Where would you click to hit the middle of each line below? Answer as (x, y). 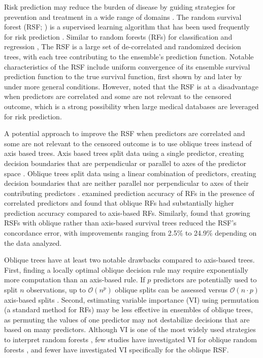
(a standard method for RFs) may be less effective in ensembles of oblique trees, (128, 310)
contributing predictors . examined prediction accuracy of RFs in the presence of (129, 193)
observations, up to (56, 290)
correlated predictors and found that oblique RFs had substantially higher (119, 203)
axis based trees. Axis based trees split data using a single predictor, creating (124, 153)
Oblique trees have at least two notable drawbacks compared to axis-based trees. (129, 260)
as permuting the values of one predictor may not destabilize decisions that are (127, 319)
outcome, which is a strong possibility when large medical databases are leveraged (131, 106)
